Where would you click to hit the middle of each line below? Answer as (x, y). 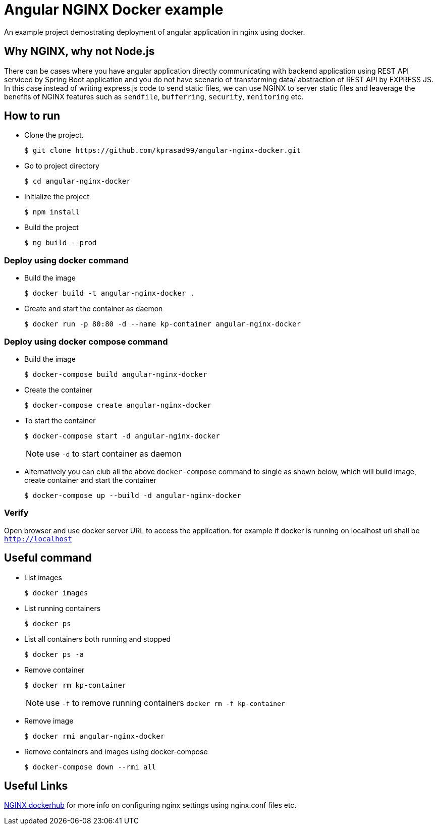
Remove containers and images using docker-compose (116, 751)
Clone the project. (54, 135)
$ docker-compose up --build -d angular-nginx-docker (133, 495)
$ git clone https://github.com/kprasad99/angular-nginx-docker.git (162, 151)
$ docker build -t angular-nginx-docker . (110, 293)
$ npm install (52, 212)
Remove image (49, 721)
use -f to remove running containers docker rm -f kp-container (166, 703)
